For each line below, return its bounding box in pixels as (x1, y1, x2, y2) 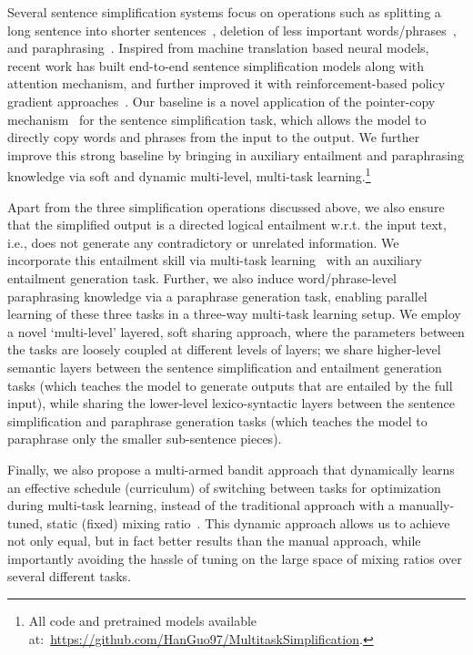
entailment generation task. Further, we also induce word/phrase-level (7, 268, 398, 287)
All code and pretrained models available (28, 611, 257, 630)
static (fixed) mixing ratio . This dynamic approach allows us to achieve (46, 513, 450, 532)
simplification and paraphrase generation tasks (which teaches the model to (7, 411, 428, 430)
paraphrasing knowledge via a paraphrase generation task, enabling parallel (7, 286, 428, 305)
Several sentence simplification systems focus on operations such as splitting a (7, 3, 441, 21)
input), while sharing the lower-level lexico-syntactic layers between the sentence (7, 394, 455, 413)
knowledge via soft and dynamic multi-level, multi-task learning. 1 (7, 164, 371, 185)
